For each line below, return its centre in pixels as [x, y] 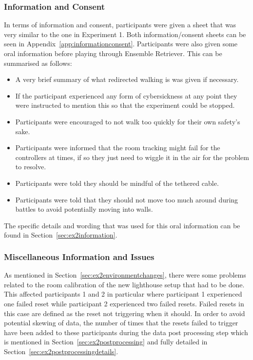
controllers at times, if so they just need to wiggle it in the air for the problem [132, 157]
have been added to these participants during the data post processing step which [126, 332]
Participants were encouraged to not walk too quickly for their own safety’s [128, 121]
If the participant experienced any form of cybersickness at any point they [126, 95]
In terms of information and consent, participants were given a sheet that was [120, 25]
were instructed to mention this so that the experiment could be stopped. [125, 105]
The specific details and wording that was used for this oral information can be [122, 225]
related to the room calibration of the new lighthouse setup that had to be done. [124, 284]
